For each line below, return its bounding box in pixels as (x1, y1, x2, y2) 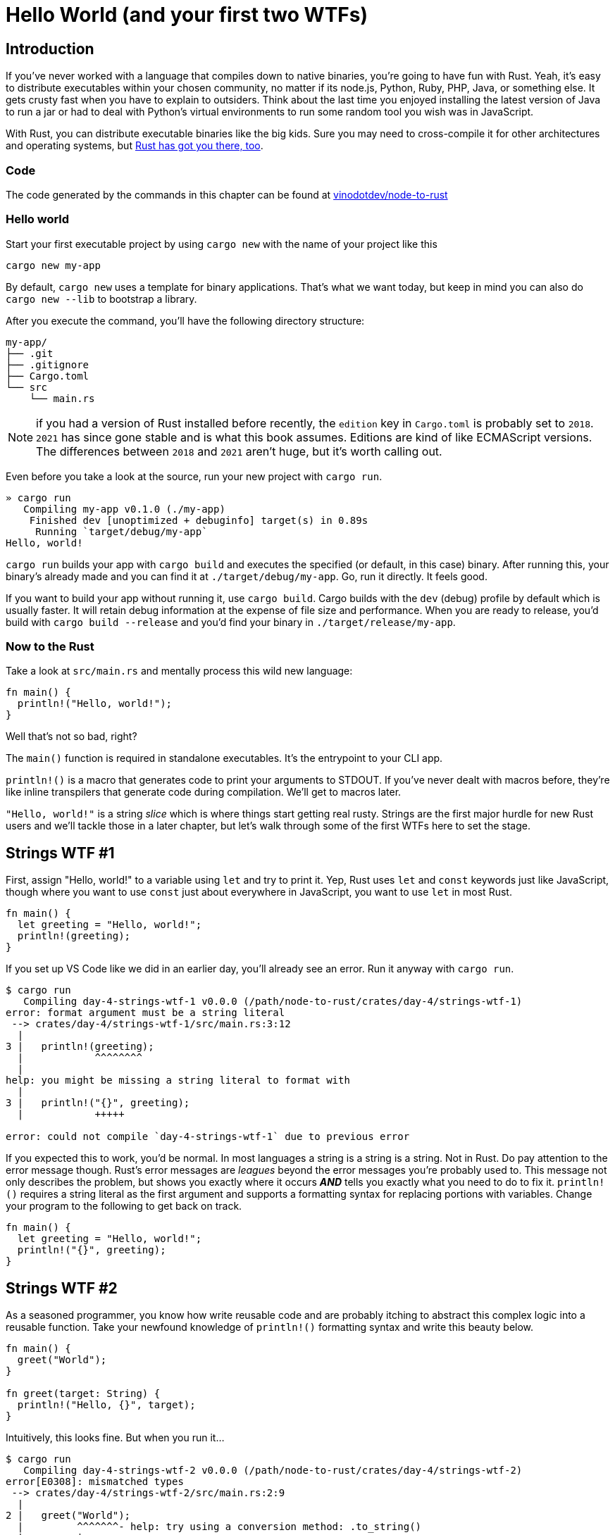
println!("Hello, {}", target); (17, 1399, 196, 1411)
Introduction (6, 39, 94, 58)
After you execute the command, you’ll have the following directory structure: (6, 314, 365, 327)
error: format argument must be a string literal (6, 1007, 285, 1019)
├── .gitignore (6, 358, 89, 370)
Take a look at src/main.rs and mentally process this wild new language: (6, 665, 353, 677)
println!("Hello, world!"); (17, 698, 173, 710)
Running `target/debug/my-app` (35, 525, 208, 537)
